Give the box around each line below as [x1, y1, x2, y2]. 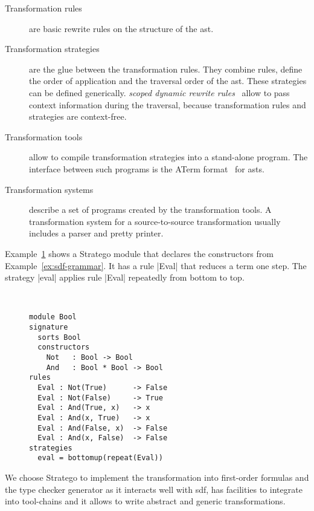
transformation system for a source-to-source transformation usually [29, 215, 281, 227]
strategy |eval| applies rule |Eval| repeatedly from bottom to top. [5, 271, 245, 284]
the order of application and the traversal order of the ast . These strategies [29, 74, 307, 87]
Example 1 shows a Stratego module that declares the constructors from [5, 247, 274, 259]
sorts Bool [37, 333, 81, 342]
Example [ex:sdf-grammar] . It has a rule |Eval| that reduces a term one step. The [5, 259, 307, 272]
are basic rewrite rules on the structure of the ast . [29, 22, 214, 34]
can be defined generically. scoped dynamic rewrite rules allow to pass [29, 86, 290, 99]
